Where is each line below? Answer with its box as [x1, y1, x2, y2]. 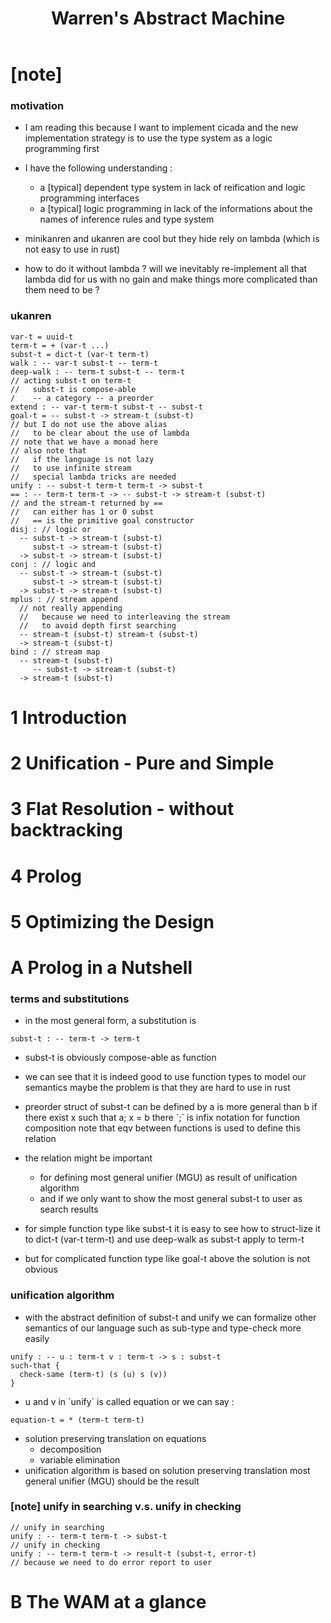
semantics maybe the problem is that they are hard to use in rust [24, 1082, 291, 1094]
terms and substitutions [10, 992, 130, 1006]
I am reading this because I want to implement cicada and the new [24, 122, 299, 134]
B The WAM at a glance [10, 1590, 207, 1613]
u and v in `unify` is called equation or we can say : [24, 1395, 235, 1407]
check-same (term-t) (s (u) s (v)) [19, 1369, 168, 1379]
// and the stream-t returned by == [10, 498, 163, 508]
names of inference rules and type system [39, 213, 215, 226]
